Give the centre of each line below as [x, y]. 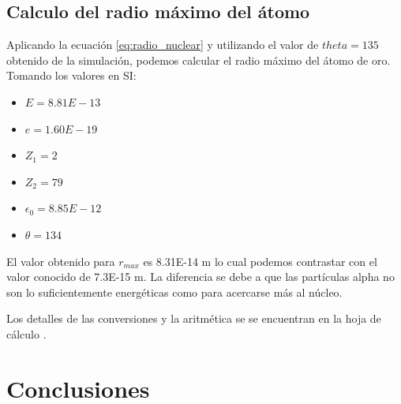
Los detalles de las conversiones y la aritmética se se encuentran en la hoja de [194, 318]
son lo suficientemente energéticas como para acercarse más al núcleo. [174, 292]
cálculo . [26, 333]
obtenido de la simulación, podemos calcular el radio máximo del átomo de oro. [199, 60]
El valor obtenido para [61, 261]
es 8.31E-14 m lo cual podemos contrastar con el [260, 261]
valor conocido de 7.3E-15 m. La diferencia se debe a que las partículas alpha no [200, 277]
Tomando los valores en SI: [71, 75]
